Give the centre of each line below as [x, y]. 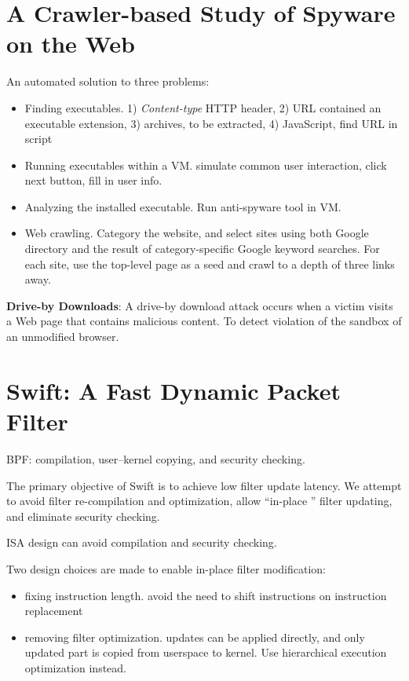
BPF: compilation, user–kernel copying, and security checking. [156, 458]
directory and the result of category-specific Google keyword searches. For [202, 249]
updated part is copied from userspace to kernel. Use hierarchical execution [206, 652]
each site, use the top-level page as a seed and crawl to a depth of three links [210, 264]
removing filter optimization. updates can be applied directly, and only [195, 637]
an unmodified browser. [63, 337]
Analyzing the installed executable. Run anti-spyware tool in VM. [183, 206]
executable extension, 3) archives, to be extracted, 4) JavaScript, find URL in [211, 123]
